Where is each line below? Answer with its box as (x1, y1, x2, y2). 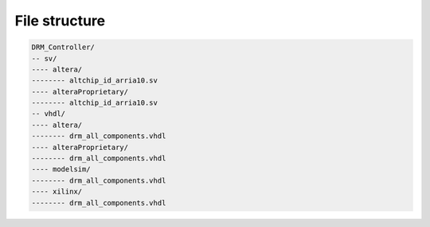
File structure (14, 12, 106, 29)
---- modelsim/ (31, 165, 91, 174)
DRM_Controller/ (31, 43, 96, 52)
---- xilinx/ (31, 187, 83, 196)
